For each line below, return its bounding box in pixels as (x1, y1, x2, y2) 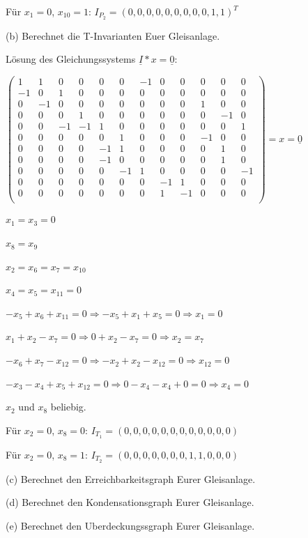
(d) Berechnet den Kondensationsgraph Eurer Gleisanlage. (6, 495, 254, 509)
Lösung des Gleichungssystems (6, 52, 136, 66)
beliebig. (50, 399, 86, 414)
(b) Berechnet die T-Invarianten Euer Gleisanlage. (6, 28, 220, 43)
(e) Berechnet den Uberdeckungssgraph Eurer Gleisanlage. (6, 518, 255, 532)
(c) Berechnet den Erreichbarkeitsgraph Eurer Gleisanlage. (6, 471, 256, 486)
